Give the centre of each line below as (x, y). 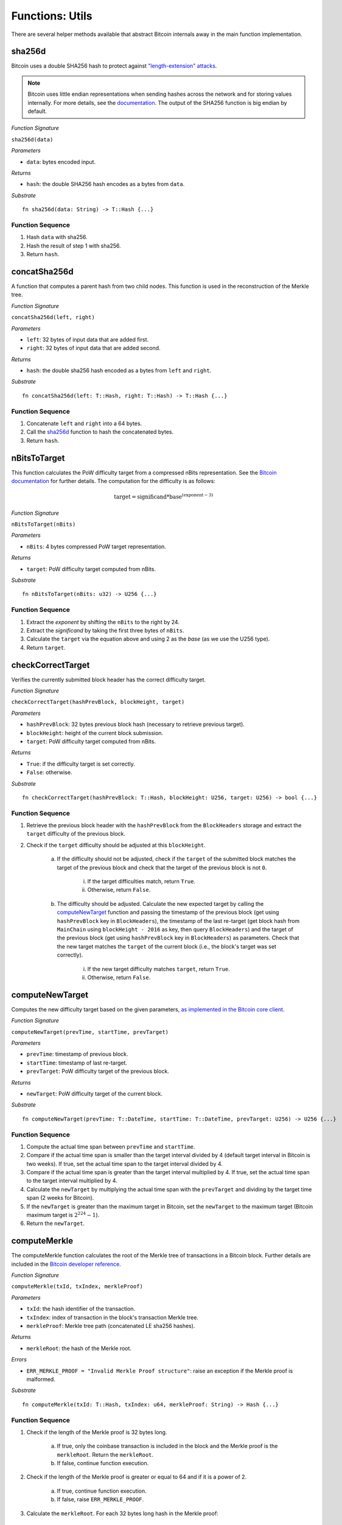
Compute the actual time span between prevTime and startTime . (111, 1146)
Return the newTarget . (56, 1224)
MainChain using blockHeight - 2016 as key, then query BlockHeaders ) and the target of (175, 929)
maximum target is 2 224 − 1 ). (63, 1215)
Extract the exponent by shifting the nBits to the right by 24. (103, 622)
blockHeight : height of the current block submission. (95, 733)
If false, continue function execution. (103, 1463)
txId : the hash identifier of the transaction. (81, 1309)
